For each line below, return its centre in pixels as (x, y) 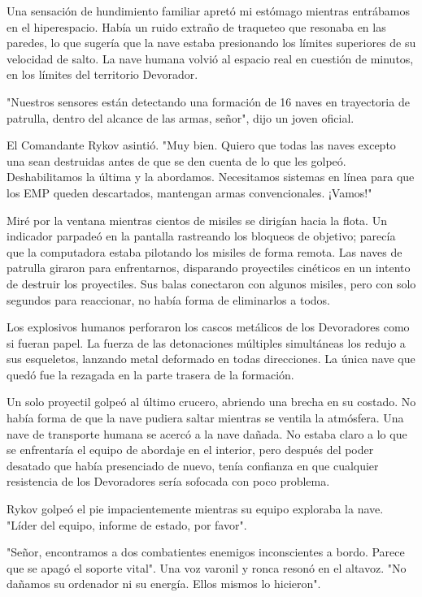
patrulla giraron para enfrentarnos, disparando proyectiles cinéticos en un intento (209, 268)
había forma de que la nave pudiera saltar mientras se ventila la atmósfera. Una (205, 418)
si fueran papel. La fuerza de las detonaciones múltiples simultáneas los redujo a (206, 342)
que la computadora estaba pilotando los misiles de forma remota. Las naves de (204, 251)
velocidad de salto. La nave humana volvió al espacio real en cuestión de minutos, (210, 58)
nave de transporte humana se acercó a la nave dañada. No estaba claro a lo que (207, 433)
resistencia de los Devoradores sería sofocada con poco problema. (168, 481)
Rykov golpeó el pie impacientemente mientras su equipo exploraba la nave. (195, 509)
